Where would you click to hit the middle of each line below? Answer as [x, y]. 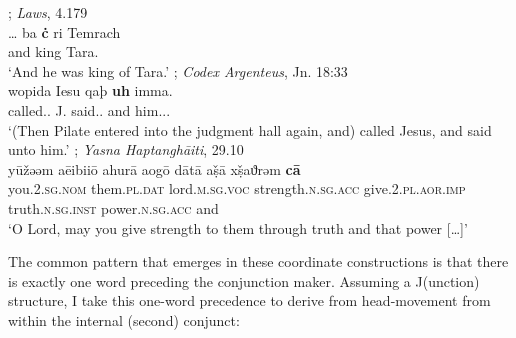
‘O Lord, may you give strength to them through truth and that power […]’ [238, 227]
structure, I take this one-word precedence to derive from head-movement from [249, 300]
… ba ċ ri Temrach [64, 31]
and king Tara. [53, 51]
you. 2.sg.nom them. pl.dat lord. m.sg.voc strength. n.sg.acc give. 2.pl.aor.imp [237, 188]
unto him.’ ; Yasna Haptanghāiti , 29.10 [126, 149]
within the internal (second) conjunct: [124, 319]
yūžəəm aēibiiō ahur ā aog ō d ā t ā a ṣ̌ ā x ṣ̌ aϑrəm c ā [154, 168]
